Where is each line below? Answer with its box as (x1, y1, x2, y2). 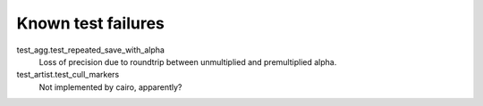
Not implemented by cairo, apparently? (38, 81, 182, 93)
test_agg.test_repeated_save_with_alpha (16, 45, 165, 55)
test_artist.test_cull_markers (16, 69, 120, 80)
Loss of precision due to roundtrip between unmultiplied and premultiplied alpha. (38, 56, 337, 67)
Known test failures (16, 13, 165, 33)
